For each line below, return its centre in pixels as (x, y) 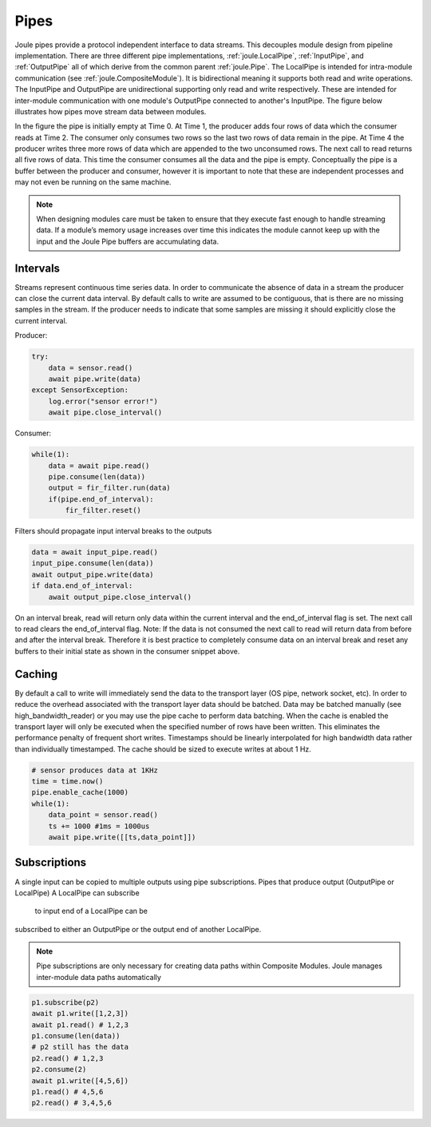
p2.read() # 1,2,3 (67, 1058)
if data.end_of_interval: (82, 586)
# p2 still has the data (80, 1047)
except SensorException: (80, 390)
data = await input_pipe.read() (95, 552)
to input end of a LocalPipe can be (91, 911)
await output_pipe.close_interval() (120, 597)
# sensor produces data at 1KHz (95, 770)
